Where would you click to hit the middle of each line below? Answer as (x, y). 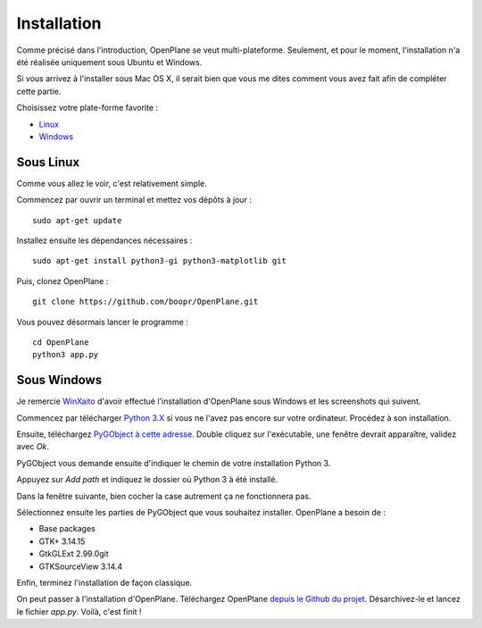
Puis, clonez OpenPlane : (62, 281)
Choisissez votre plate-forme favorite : (87, 108)
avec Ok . (33, 447)
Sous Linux (48, 162)
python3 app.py (66, 355)
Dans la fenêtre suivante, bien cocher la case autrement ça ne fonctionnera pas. (164, 496)
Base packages (67, 529)
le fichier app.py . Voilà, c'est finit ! (79, 611)
